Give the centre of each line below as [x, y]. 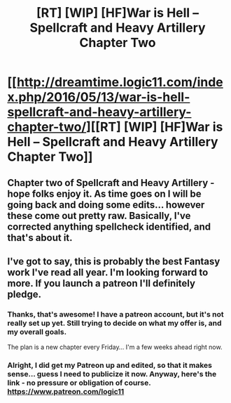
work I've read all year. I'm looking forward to [108, 272]
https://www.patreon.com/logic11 [66, 392]
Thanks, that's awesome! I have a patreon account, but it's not [115, 314]
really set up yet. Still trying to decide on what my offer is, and [114, 323]
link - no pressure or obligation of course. [79, 383]
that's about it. [40, 238]
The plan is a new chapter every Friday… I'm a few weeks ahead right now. [115, 347]
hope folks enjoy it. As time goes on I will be [104, 193]
